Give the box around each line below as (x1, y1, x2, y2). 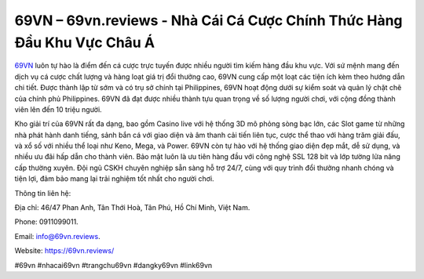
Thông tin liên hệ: (14, 188, 71, 197)
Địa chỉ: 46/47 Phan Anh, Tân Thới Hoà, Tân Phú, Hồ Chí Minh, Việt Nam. (14, 203, 250, 212)
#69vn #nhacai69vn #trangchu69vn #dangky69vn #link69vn (14, 260, 213, 270)
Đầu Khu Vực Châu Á (14, 34, 155, 51)
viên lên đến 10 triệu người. (14, 104, 102, 114)
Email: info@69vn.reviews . (14, 231, 101, 241)
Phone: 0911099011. (14, 217, 79, 226)
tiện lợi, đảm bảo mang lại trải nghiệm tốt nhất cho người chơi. (14, 174, 215, 183)
